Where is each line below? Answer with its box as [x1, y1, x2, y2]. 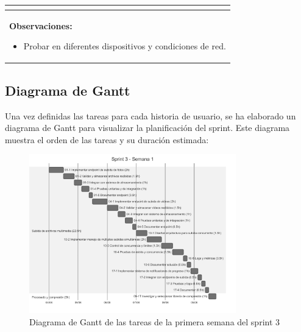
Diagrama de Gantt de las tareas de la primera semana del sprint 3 [29, 316, 280, 328]
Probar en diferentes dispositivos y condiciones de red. [23, 40, 226, 52]
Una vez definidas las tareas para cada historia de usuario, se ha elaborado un [5, 109, 296, 122]
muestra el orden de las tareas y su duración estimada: [5, 133, 209, 146]
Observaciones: [9, 19, 73, 32]
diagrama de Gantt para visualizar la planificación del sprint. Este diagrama [5, 121, 290, 134]
